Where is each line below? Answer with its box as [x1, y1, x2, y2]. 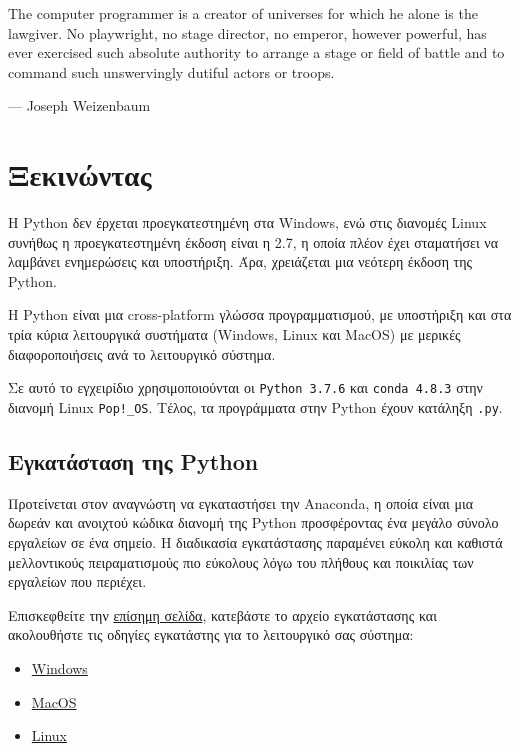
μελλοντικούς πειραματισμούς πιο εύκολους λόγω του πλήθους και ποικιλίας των [8, 551, 474, 572]
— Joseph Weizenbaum [8, 95, 151, 116]
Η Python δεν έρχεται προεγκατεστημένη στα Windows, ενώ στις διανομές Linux [8, 212, 487, 233]
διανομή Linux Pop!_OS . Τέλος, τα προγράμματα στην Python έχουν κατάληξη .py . [8, 396, 503, 417]
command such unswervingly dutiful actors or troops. [8, 61, 335, 82]
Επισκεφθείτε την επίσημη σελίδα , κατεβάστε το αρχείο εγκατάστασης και [8, 604, 437, 625]
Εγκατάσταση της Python [8, 445, 259, 476]
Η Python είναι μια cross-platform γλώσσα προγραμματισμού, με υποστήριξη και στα [8, 304, 512, 325]
